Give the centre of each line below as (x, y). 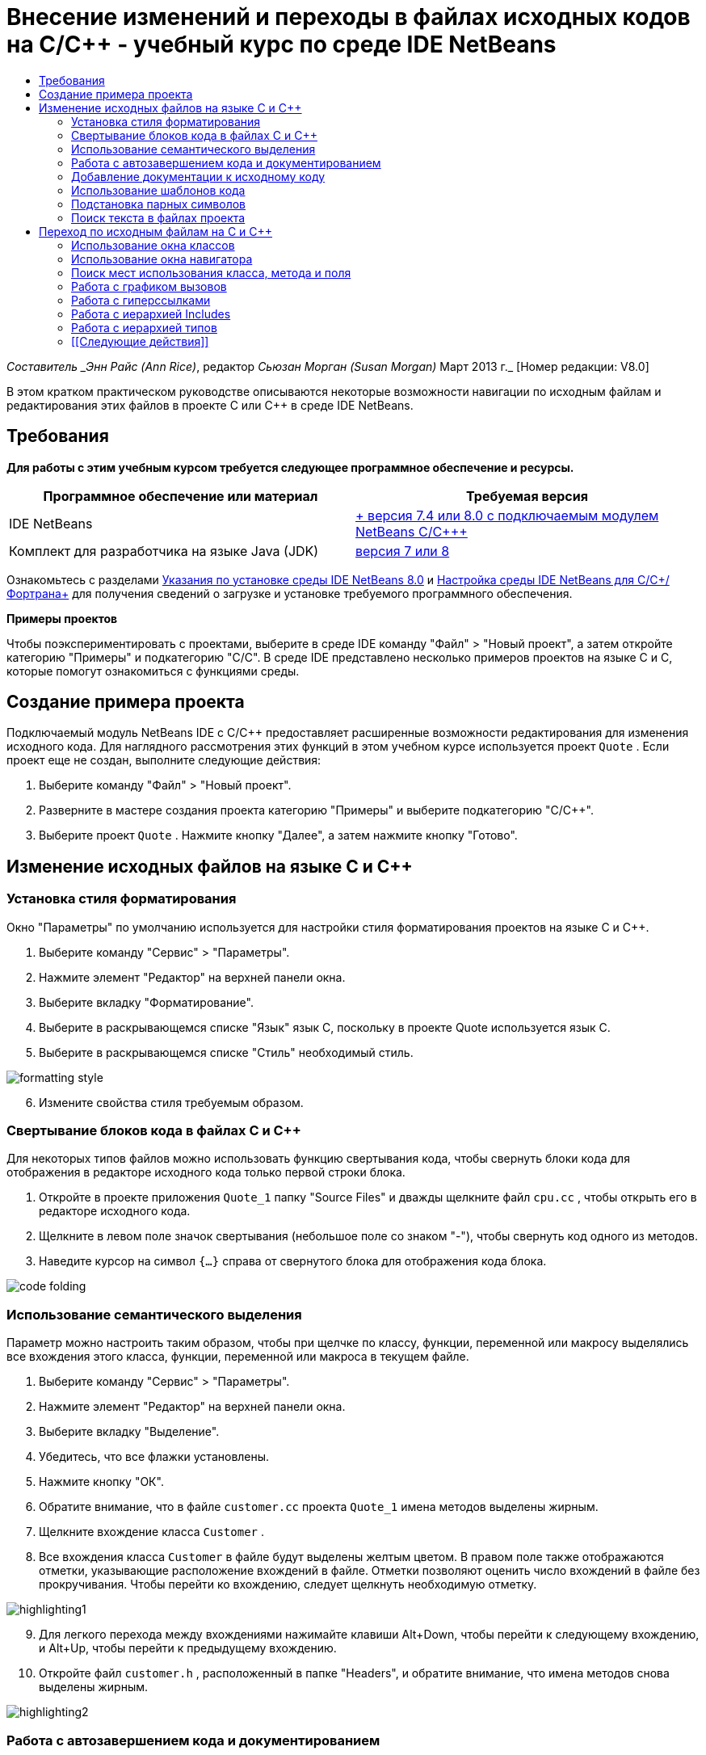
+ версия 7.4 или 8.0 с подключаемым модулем (507, 515)
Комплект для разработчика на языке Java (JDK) (164, 551)
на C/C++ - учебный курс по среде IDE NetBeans (282, 44)
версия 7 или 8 (403, 551)
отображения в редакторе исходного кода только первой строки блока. (206, 1172)
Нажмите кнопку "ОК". (101, 1482)
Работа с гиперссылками (141, 300)
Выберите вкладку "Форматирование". (146, 1002)
